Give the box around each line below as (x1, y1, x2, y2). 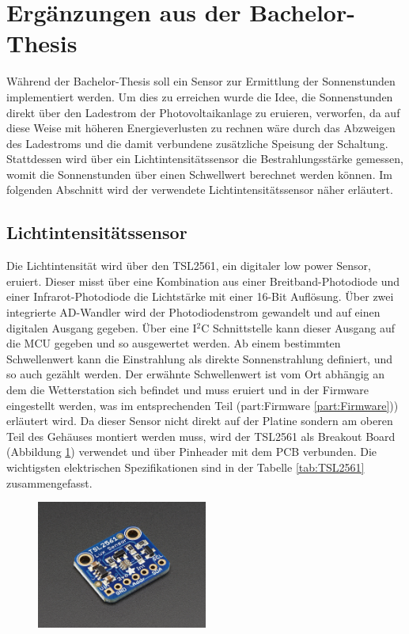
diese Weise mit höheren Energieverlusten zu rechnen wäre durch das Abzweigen (6, 120, 396, 136)
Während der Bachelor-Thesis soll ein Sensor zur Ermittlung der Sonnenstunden (6, 73, 396, 89)
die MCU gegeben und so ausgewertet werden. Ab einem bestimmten (6, 335, 341, 351)
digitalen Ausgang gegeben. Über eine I (6, 319, 197, 336)
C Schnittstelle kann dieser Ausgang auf (201, 319, 396, 336)
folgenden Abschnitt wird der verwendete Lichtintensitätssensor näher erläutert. (6, 181, 393, 198)
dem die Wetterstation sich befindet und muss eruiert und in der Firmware (6, 382, 369, 398)
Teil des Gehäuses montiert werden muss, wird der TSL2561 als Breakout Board (6, 427, 396, 444)
